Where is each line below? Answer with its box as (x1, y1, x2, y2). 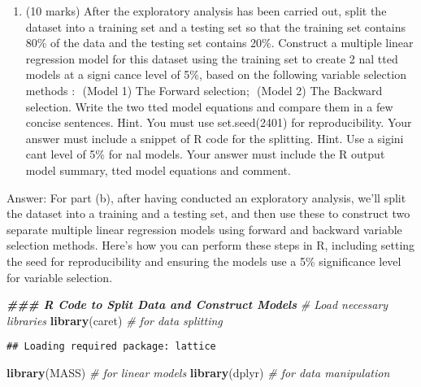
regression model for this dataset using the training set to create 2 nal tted (25, 50, 398, 67)
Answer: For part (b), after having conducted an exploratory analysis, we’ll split (7, 189, 406, 206)
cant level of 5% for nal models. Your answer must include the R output (25, 146, 385, 163)
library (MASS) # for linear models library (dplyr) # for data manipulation (7, 363, 390, 380)
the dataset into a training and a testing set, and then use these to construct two (7, 205, 410, 222)
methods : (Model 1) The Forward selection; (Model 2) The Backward (25, 81, 383, 98)
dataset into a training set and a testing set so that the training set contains (25, 18, 406, 35)
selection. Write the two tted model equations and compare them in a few (25, 98, 393, 115)
